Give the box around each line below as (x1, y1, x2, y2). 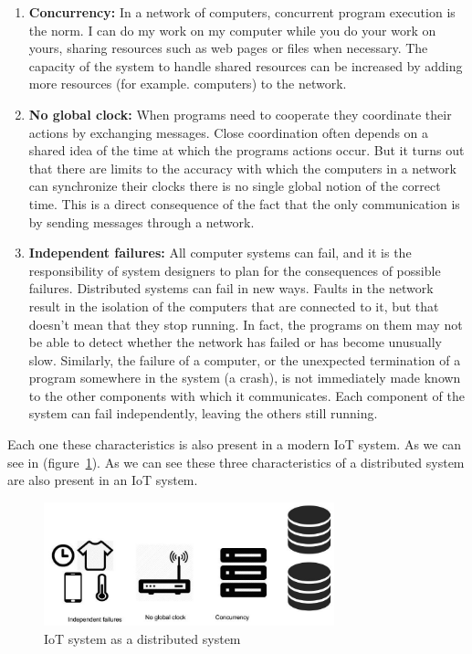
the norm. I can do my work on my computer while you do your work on (28, 20, 436, 39)
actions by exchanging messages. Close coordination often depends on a (28, 122, 429, 142)
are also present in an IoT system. (7, 470, 198, 490)
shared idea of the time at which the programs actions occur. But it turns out (28, 141, 465, 160)
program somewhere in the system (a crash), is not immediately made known (28, 368, 461, 387)
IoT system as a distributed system (44, 629, 241, 649)
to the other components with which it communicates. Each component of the (28, 385, 465, 405)
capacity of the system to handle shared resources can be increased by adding (28, 56, 463, 75)
